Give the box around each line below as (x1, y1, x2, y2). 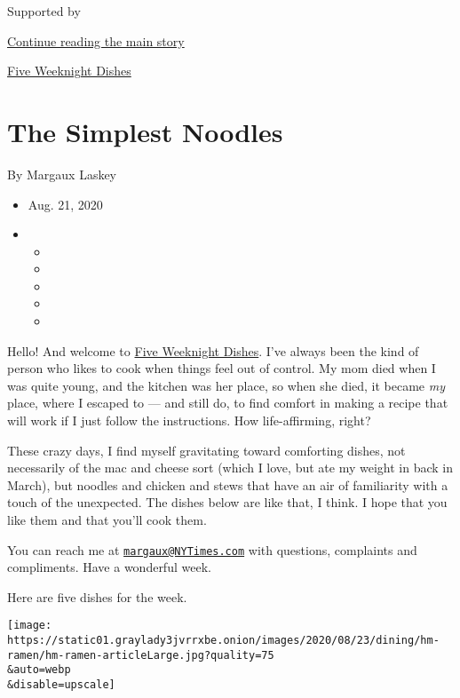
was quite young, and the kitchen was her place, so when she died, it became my (7, 376, 446, 394)
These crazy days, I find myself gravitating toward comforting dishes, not (7, 440, 406, 459)
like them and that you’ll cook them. (7, 511, 207, 528)
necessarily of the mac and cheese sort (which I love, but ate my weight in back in (7, 458, 453, 477)
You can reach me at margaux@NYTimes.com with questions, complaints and (7, 540, 417, 559)
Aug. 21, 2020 (28, 194, 103, 213)
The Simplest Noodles (7, 113, 283, 149)
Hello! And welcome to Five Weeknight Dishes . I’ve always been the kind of (7, 341, 419, 360)
